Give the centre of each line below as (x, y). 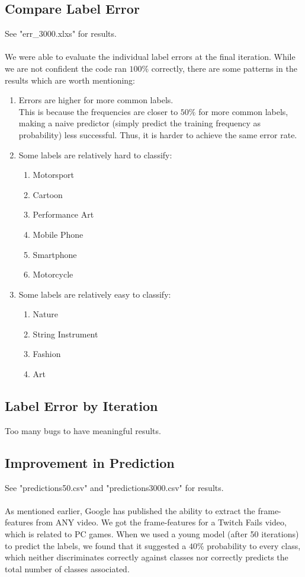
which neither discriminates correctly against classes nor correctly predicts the (147, 557)
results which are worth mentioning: (70, 80)
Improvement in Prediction (90, 462)
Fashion (47, 354)
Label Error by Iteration (81, 406)
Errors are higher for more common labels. (96, 100)
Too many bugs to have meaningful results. (83, 430)
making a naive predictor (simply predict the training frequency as (140, 123)
